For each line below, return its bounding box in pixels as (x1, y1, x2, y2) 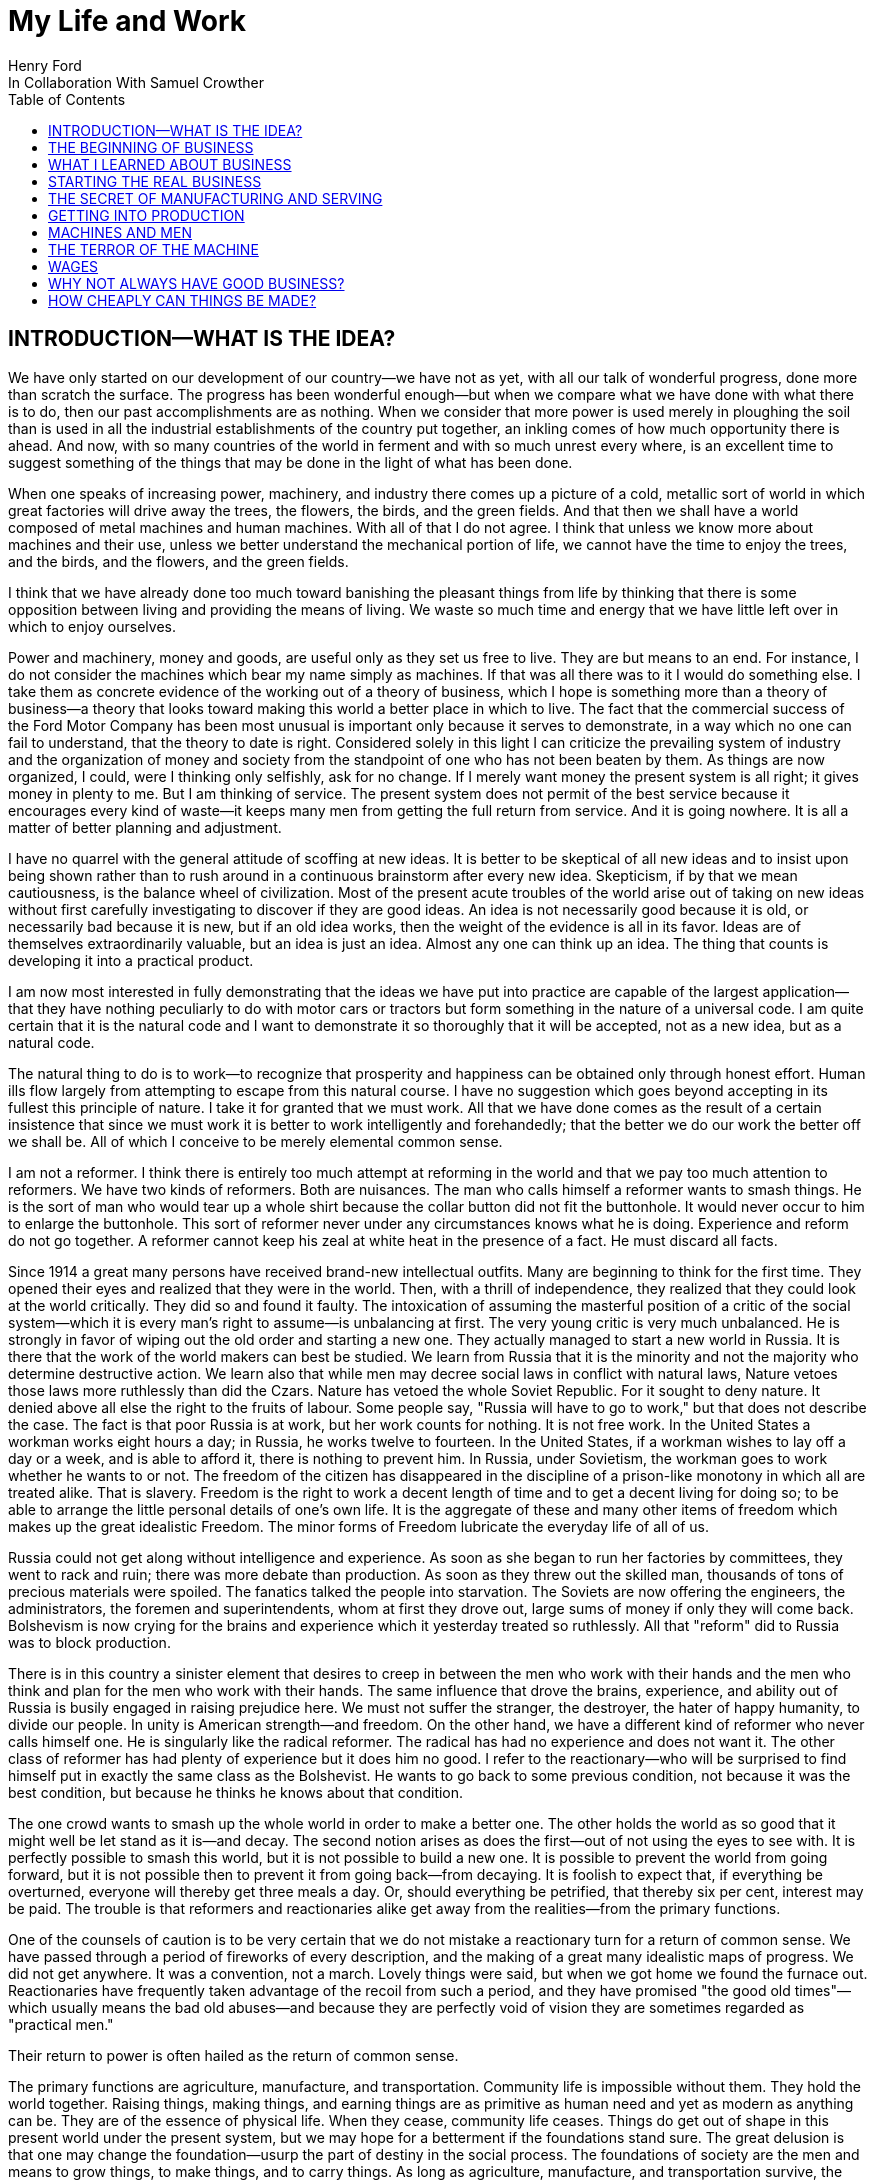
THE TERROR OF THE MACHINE (48, 240, 259, 258)
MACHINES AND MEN (48, 223, 192, 241)
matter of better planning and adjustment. (8, 818, 282, 836)
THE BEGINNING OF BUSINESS (48, 138, 254, 156)
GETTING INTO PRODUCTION (48, 206, 245, 224)
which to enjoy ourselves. (8, 617, 176, 635)
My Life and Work (8, 4, 247, 38)
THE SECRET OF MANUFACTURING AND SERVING (48, 189, 383, 207)
